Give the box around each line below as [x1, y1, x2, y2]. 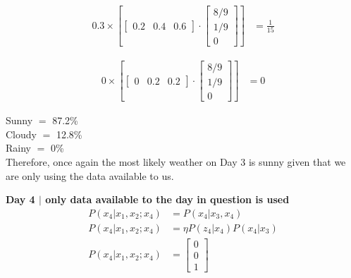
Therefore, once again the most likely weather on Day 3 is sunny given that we [6, 155, 346, 169]
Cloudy [6, 126, 37, 141]
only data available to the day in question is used [45, 192, 290, 207]
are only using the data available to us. [6, 168, 174, 183]
